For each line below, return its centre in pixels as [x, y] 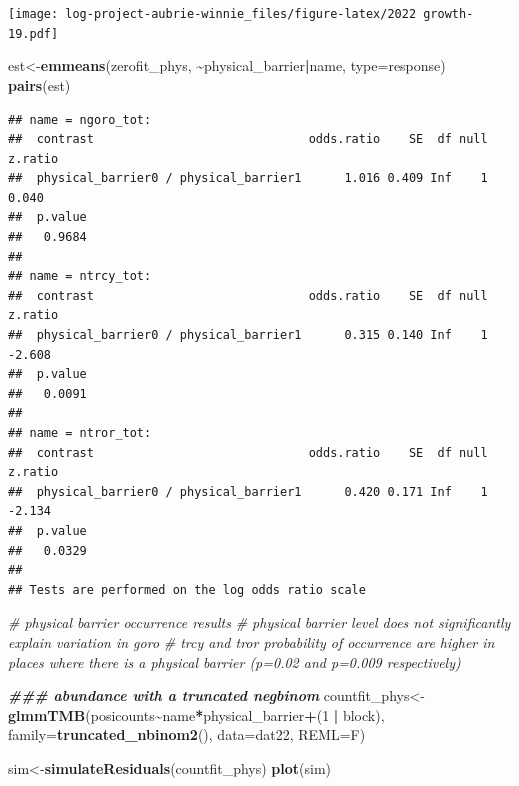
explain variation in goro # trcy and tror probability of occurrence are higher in [251, 641]
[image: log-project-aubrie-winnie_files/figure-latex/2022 [212, 14]
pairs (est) [39, 84]
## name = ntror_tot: [80, 433]
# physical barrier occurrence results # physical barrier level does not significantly [259, 622]
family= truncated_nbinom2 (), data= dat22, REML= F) [187, 734]
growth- [448, 14]
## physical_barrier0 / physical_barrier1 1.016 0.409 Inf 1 [248, 178]
